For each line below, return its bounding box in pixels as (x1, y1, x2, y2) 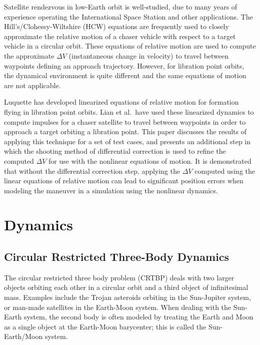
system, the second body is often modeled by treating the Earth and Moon (23, 311, 253, 322)
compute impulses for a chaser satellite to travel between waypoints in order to (4, 116, 246, 127)
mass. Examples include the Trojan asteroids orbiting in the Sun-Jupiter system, (4, 292, 251, 302)
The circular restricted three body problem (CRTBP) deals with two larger (4, 272, 234, 282)
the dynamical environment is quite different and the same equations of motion (4, 70, 246, 81)
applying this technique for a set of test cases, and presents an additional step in (4, 136, 251, 146)
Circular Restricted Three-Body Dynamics (4, 249, 229, 264)
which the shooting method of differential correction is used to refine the (4, 146, 226, 156)
